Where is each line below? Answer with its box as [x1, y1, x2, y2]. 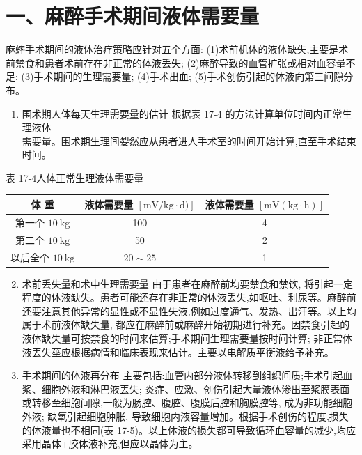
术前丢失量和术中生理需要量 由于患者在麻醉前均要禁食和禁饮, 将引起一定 [22, 276, 354, 291]
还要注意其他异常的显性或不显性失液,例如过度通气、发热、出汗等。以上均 [22, 303, 356, 318]
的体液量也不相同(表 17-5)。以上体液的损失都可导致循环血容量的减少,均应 [22, 422, 356, 437]
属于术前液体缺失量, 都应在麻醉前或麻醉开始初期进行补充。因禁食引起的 [22, 317, 350, 332]
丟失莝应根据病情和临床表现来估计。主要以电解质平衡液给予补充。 [31, 344, 334, 359]
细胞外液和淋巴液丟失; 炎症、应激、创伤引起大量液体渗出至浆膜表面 [41, 381, 350, 396]
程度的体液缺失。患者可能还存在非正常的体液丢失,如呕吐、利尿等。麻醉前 [22, 290, 356, 304]
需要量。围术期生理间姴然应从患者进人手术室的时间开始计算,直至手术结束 [22, 133, 356, 148]
